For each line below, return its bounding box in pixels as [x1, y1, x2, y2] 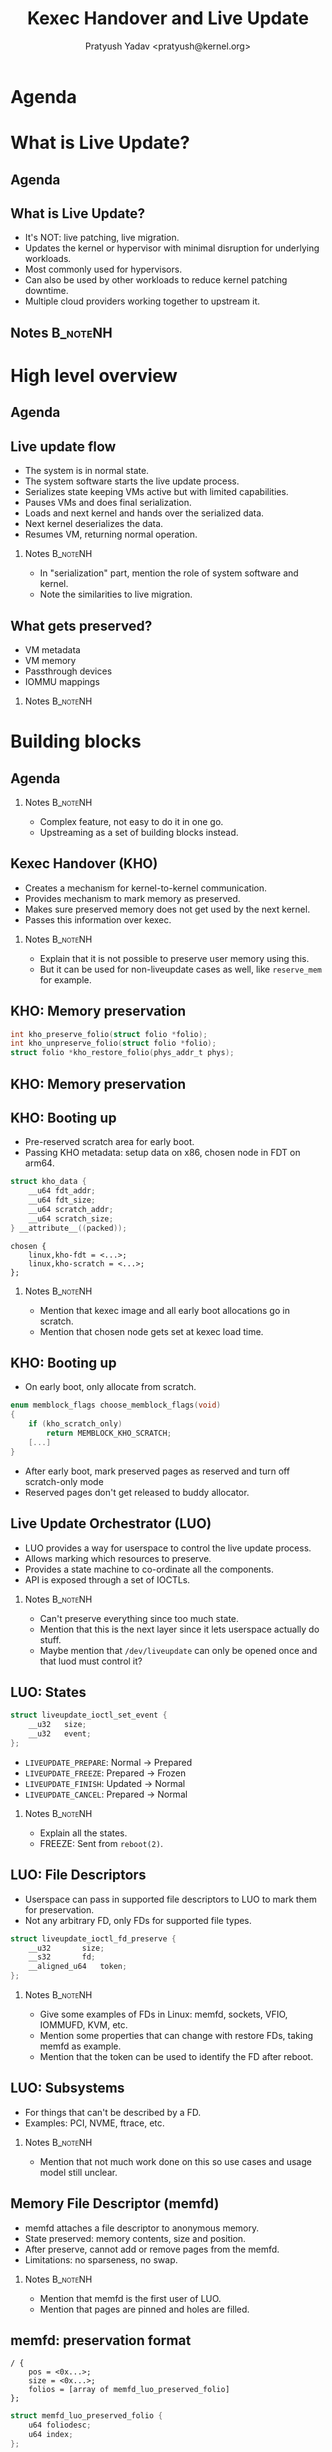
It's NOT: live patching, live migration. [24, 232, 180, 244]
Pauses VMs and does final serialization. [24, 497, 192, 509]
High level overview [10, 364, 178, 387]
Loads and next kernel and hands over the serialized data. [24, 507, 265, 519]
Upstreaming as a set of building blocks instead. [39, 826, 239, 838]
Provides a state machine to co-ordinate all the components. [24, 1563, 275, 1575]
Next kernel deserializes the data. [24, 518, 164, 530]
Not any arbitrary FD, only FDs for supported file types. [24, 1914, 252, 1926]
